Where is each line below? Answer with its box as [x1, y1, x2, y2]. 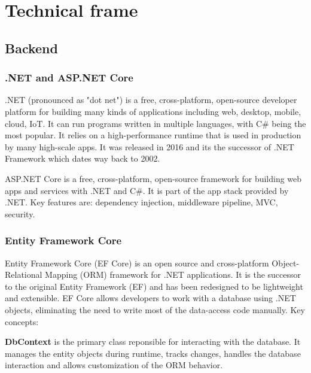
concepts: [5, 315, 39, 327]
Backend [5, 38, 58, 57]
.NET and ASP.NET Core [5, 70, 133, 85]
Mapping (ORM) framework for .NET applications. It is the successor [45, 268, 301, 281]
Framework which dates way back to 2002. [5, 152, 160, 165]
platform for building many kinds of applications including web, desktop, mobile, [5, 105, 301, 117]
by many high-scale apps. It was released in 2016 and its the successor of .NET [5, 140, 294, 153]
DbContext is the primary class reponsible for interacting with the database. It [5, 335, 301, 348]
